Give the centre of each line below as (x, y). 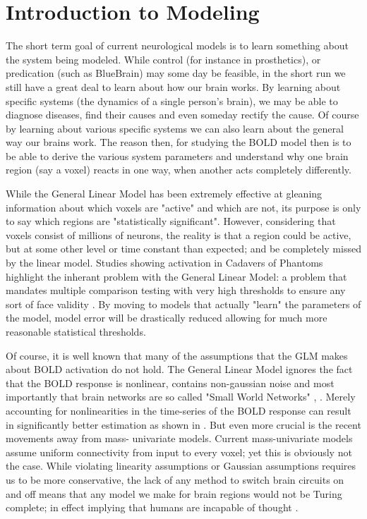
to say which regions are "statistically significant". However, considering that (171, 221)
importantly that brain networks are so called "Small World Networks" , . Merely (181, 397)
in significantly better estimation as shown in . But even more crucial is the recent (183, 424)
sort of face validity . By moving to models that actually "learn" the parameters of (183, 304)
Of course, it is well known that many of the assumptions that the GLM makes (177, 355)
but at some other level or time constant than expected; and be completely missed (183, 249)
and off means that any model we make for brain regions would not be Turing (174, 493)
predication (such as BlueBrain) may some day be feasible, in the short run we (176, 73)
